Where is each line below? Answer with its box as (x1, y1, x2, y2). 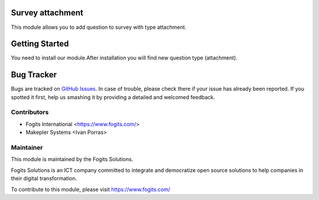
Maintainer (11, 143, 43, 152)
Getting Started (11, 39, 69, 49)
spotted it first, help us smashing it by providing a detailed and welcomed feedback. (11, 93, 215, 100)
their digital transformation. (11, 175, 77, 182)
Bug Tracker (11, 70, 57, 80)
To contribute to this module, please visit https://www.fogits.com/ (11, 186, 171, 193)
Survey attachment (11, 8, 84, 18)
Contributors (11, 108, 49, 116)
